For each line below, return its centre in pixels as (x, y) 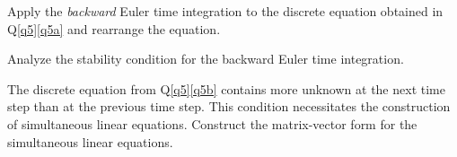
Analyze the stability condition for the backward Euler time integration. (206, 59)
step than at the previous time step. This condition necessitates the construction (229, 106)
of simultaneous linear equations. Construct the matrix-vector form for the (212, 123)
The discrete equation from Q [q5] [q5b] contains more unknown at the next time (226, 88)
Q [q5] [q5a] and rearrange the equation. (114, 28)
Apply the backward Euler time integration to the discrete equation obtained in (225, 11)
